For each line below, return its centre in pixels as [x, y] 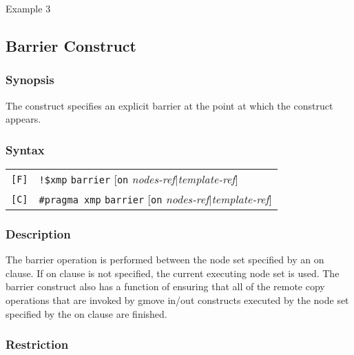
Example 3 [28, 8]
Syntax [25, 149]
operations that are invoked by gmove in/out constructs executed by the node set [177, 300]
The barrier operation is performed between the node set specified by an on [165, 260]
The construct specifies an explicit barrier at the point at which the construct [169, 105]
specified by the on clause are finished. [86, 313]
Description [38, 233]
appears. [23, 119]
